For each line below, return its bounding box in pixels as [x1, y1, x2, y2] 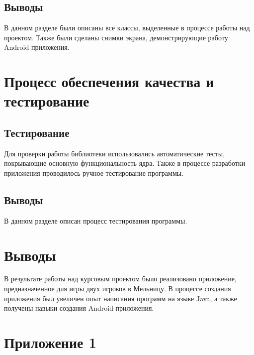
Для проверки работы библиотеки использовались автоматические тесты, [4, 148, 225, 158]
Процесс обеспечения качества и [4, 71, 214, 92]
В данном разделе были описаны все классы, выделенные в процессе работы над [4, 22, 250, 33]
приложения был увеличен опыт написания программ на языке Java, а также [4, 293, 237, 303]
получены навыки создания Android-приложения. [4, 303, 154, 313]
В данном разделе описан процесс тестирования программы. [4, 215, 187, 226]
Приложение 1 [4, 332, 97, 353]
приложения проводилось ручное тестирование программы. [4, 167, 184, 178]
